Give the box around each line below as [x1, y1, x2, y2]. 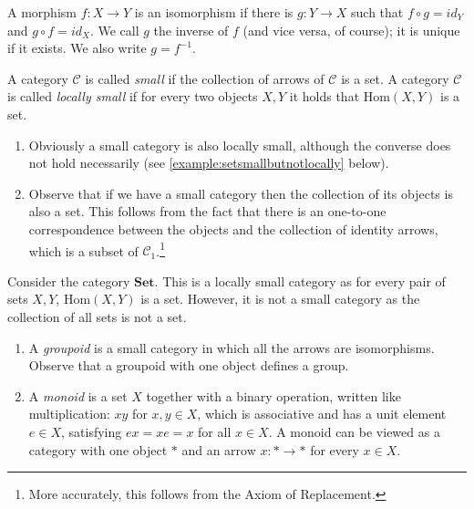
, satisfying [61, 421, 122, 441]
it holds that [289, 87, 360, 106]
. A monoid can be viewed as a [268, 421, 440, 441]
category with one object [28, 440, 168, 459]
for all [198, 421, 232, 441]
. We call [89, 20, 139, 39]
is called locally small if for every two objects [7, 87, 258, 106]
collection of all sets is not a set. [7, 306, 187, 326]
